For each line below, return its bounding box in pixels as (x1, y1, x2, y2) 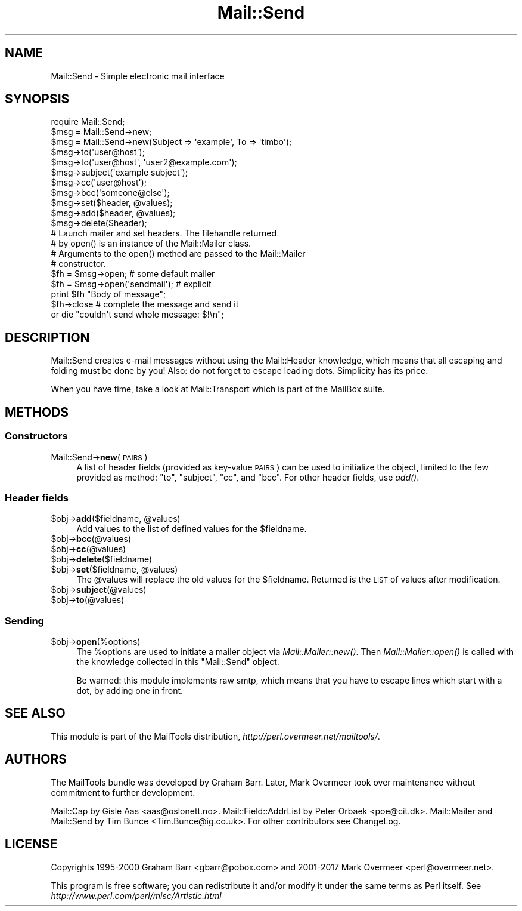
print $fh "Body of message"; (51, 289, 166, 300)
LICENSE (5, 836, 58, 852)
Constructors (5, 430, 68, 442)
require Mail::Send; (51, 116, 125, 127)
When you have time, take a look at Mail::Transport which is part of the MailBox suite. (51, 384, 385, 395)
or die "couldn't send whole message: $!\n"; (51, 309, 224, 320)
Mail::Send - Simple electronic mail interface (51, 70, 225, 81)
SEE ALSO (5, 706, 66, 721)
